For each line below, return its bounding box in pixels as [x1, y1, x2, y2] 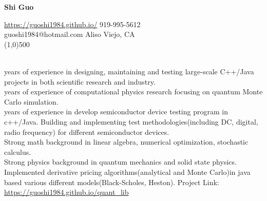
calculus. [4, 146, 31, 157]
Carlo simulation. [4, 96, 59, 107]
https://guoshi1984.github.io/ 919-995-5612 [4, 18, 141, 29]
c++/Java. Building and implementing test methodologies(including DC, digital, [4, 116, 258, 127]
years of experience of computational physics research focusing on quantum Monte [4, 86, 263, 97]
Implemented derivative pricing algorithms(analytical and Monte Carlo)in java [4, 166, 251, 177]
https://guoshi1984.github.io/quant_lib [4, 187, 129, 197]
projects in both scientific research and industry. [4, 76, 156, 87]
